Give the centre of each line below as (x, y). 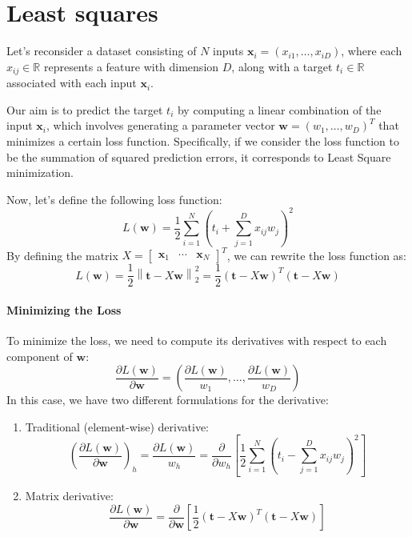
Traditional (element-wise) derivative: (117, 426)
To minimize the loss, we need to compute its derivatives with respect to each (197, 340)
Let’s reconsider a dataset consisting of (102, 51)
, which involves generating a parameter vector (161, 125)
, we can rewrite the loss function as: (317, 255)
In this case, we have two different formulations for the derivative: (168, 400)
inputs (228, 51)
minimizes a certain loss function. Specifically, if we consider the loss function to (203, 140)
